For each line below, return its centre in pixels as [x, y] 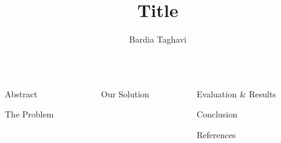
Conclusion [217, 114]
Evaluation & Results [236, 93]
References [216, 134]
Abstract [21, 93]
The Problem [29, 114]
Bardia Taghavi [158, 39]
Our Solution [125, 93]
